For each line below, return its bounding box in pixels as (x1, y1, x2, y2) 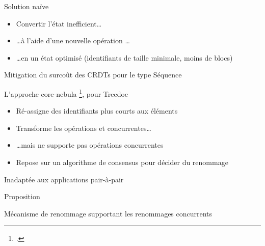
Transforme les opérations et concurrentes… (16, 122, 151, 133)
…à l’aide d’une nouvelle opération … (16, 35, 130, 46)
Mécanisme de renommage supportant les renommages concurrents (4, 208, 213, 218)
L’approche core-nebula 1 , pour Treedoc (4, 87, 128, 99)
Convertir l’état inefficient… (16, 18, 102, 29)
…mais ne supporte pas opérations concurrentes (16, 140, 164, 150)
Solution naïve (4, 1, 49, 11)
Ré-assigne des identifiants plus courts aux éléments (16, 105, 178, 116)
